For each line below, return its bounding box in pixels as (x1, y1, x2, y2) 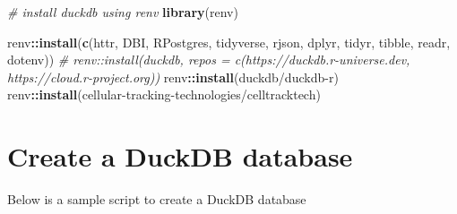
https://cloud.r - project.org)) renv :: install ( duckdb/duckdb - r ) (7, 67, 339, 86)
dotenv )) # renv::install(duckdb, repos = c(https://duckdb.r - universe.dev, (7, 50, 410, 69)
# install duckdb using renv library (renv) (7, 3, 238, 21)
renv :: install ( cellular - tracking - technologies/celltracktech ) (7, 85, 321, 104)
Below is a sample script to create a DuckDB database (7, 190, 306, 209)
